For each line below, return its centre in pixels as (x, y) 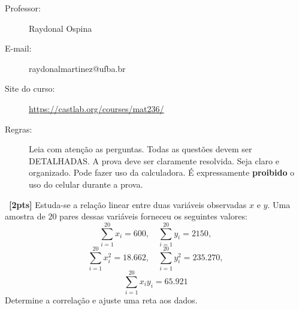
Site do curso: (30, 88)
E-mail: (18, 48)
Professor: (23, 8)
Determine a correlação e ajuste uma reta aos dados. (101, 300)
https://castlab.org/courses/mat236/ (96, 108)
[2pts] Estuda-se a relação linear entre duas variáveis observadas (128, 204)
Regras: (19, 129)
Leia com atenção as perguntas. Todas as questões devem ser (141, 149)
